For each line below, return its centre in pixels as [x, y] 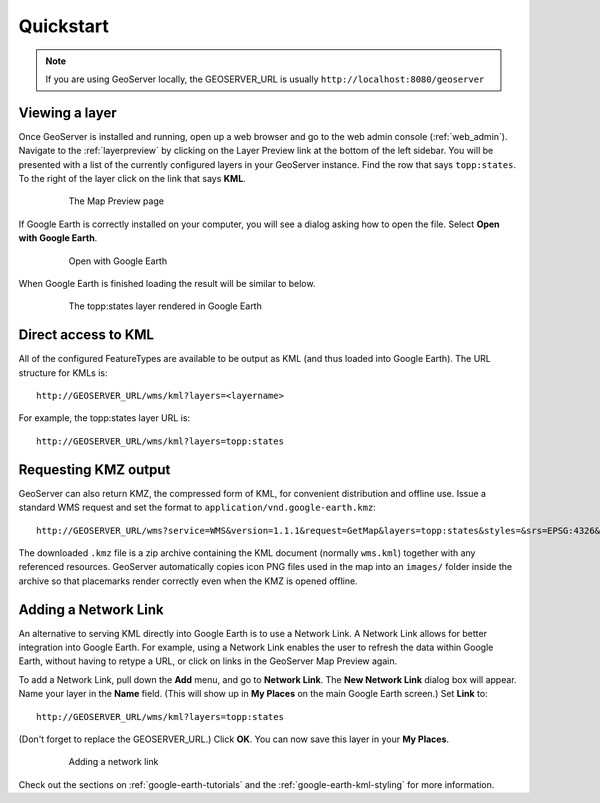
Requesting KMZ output [94, 469]
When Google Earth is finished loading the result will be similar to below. [167, 283]
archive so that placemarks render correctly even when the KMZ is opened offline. [188, 581]
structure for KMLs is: [63, 372]
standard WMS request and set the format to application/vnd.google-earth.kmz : [197, 507]
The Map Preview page [116, 201]
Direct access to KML [86, 335]
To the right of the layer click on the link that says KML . [132, 179]
